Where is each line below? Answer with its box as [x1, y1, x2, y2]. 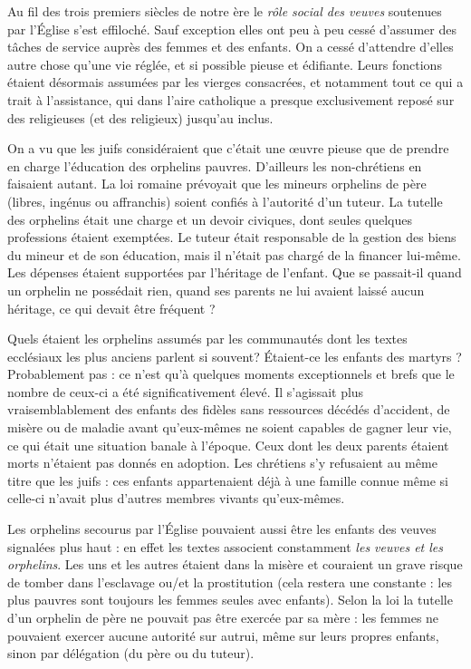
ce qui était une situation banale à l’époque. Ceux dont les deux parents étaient [7, 435, 449, 454]
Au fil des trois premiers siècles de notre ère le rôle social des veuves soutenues [7, 2, 442, 20]
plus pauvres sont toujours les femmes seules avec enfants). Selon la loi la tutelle [7, 590, 453, 609]
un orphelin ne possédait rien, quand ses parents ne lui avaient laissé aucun [7, 280, 425, 299]
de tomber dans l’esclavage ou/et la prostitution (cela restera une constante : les [7, 572, 452, 591]
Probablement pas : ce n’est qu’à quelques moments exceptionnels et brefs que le [7, 364, 455, 383]
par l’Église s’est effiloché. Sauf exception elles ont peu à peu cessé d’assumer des [7, 19, 457, 38]
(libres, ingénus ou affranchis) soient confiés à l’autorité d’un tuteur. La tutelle [7, 191, 443, 210]
